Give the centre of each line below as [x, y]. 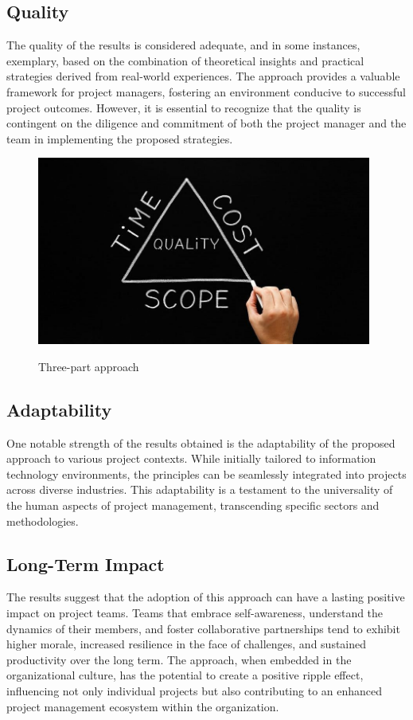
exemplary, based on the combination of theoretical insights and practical [185, 60]
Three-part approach [89, 366]
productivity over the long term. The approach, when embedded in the [179, 659]
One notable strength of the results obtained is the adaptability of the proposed [201, 442]
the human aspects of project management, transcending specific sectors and [193, 505]
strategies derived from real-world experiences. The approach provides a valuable [203, 76]
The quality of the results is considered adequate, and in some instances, [183, 45]
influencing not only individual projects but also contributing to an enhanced [195, 690]
